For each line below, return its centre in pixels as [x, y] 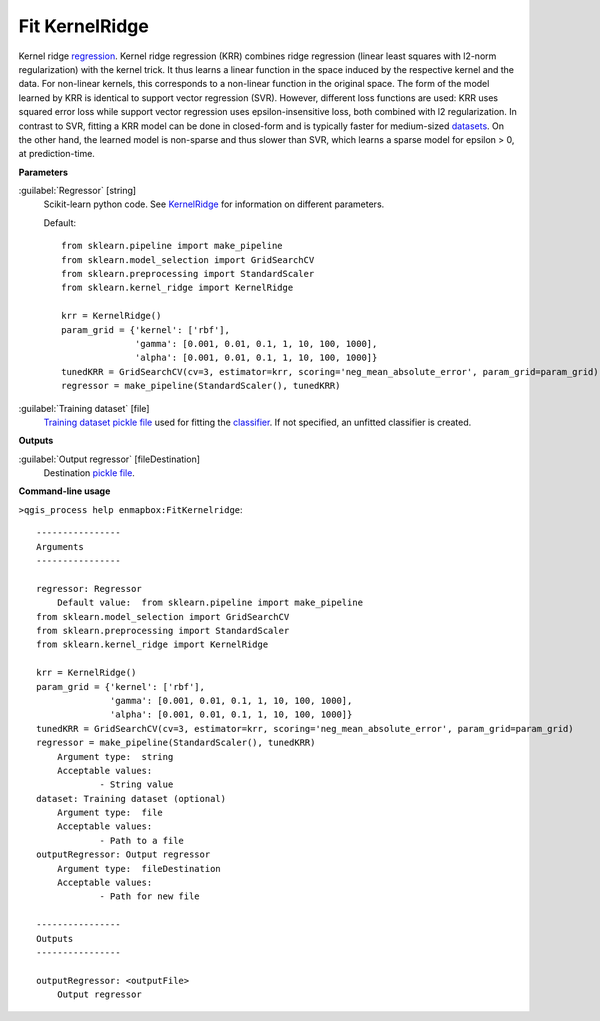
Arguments [60, 546]
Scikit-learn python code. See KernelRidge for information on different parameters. [214, 204]
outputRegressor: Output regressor [123, 854]
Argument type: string [115, 756]
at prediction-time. [56, 154]
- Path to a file [142, 840]
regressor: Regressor [89, 588]
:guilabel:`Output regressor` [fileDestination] [109, 459]
